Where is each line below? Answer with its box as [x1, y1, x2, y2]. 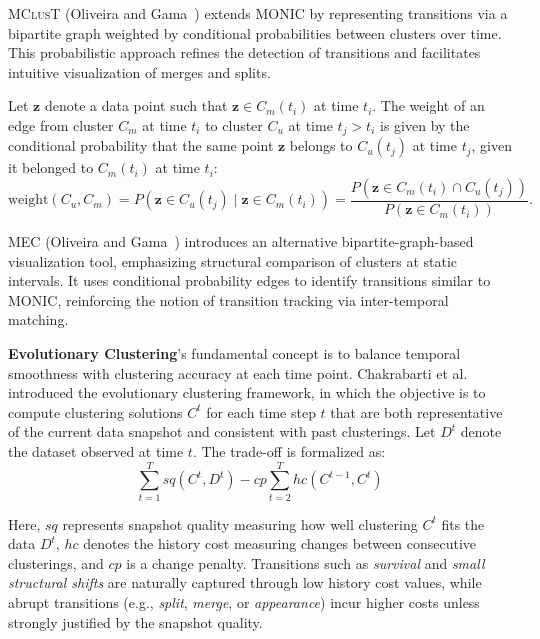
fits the [441, 513, 485, 534]
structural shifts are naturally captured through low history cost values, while [8, 572, 482, 593]
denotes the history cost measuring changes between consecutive [83, 533, 477, 554]
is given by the [380, 114, 470, 135]
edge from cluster [8, 114, 114, 135]
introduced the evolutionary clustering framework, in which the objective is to [8, 382, 486, 403]
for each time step [206, 401, 316, 422]
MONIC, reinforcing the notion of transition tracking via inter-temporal [8, 289, 449, 310]
